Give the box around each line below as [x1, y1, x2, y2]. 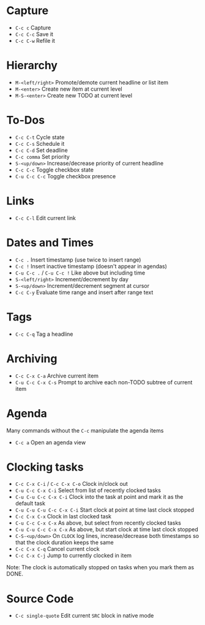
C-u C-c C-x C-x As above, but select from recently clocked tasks [15, 519, 182, 527]
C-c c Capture [15, 24, 51, 31]
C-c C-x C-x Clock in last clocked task [15, 513, 112, 520]
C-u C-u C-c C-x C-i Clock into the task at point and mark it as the [15, 493, 184, 501]
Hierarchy [6, 59, 58, 72]
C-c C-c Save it [15, 30, 54, 37]
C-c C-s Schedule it [15, 140, 65, 147]
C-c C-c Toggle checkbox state [15, 166, 94, 173]
